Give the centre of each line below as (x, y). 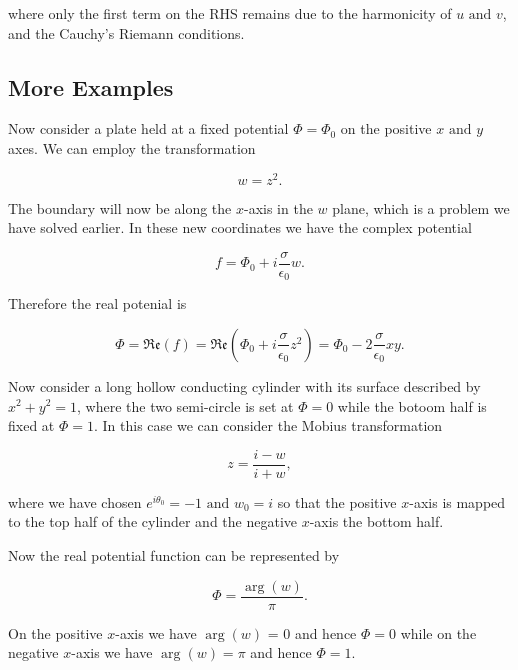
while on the (438, 632)
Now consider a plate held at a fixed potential (148, 128)
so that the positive (337, 501)
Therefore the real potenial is (97, 303)
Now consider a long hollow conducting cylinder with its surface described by (244, 385)
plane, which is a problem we (421, 207)
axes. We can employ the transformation (132, 147)
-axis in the (278, 207)
